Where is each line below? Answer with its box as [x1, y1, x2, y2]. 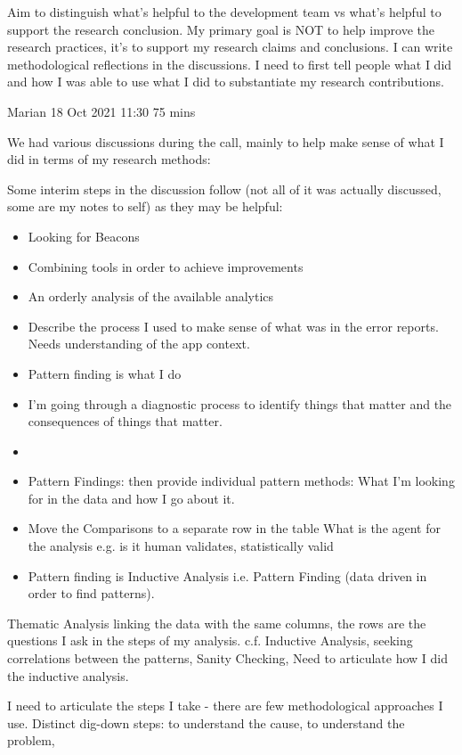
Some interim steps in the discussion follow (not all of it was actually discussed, [7, 179, 442, 198]
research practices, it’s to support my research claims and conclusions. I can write [7, 37, 453, 56]
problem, [7, 731, 55, 750]
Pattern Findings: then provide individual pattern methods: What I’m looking [28, 472, 455, 490]
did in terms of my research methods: [7, 150, 211, 168]
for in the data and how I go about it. [28, 488, 235, 507]
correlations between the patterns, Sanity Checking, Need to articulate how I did [7, 649, 448, 668]
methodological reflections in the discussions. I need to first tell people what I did [7, 54, 452, 73]
